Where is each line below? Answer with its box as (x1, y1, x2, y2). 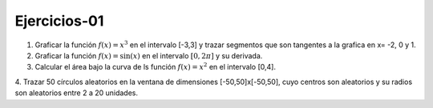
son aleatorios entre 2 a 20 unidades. (14, 88, 139, 98)
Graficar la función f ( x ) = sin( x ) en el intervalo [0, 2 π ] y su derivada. (34, 50, 263, 60)
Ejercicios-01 (14, 12, 104, 30)
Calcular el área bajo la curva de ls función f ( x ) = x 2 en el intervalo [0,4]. (34, 61, 277, 72)
